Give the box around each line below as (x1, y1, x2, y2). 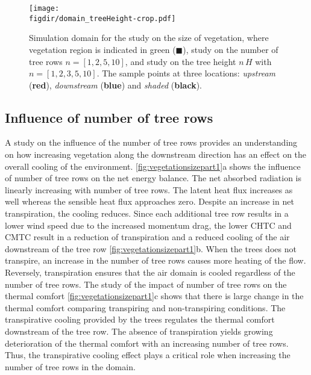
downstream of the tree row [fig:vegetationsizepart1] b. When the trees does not (5, 242, 297, 255)
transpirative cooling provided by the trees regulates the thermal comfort (5, 313, 275, 326)
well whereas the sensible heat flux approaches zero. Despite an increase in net (5, 195, 294, 208)
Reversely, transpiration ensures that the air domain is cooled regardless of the (5, 266, 295, 279)
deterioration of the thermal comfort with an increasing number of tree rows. (5, 336, 289, 349)
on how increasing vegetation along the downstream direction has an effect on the (5, 148, 307, 161)
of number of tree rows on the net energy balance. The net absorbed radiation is (5, 172, 302, 184)
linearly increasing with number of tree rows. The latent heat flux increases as (5, 183, 293, 196)
